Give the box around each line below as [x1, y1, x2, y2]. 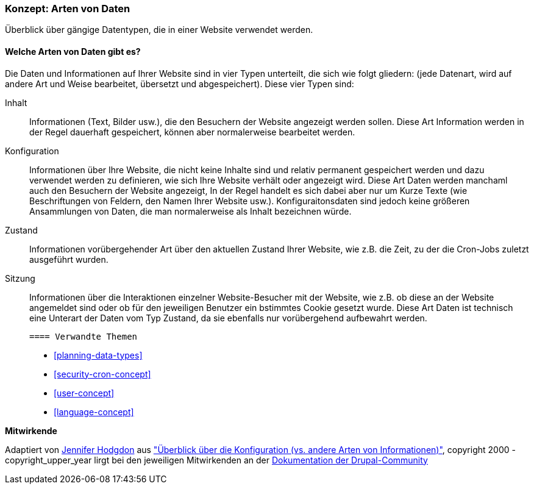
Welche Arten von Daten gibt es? [5, 46, 141, 57]
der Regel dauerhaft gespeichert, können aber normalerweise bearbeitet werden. [29, 126, 355, 137]
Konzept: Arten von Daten [5, 2, 130, 15]
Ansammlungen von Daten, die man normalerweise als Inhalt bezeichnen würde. [29, 205, 352, 216]
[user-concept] [54, 387, 115, 398]
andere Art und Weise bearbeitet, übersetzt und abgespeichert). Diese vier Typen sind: [5, 78, 354, 89]
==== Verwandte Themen [29, 331, 138, 341]
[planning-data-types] [54, 349, 143, 360]
